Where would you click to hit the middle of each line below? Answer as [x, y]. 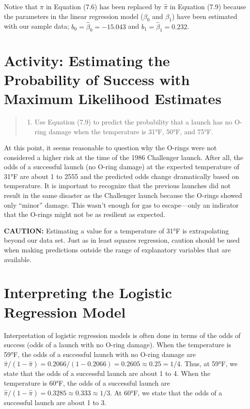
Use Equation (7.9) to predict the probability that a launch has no [133, 121]
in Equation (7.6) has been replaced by [104, 6]
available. [18, 259]
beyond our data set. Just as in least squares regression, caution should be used [122, 240]
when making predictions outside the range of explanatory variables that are [117, 250]
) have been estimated [204, 16]
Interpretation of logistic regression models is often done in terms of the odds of [122, 335]
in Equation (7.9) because [208, 6]
